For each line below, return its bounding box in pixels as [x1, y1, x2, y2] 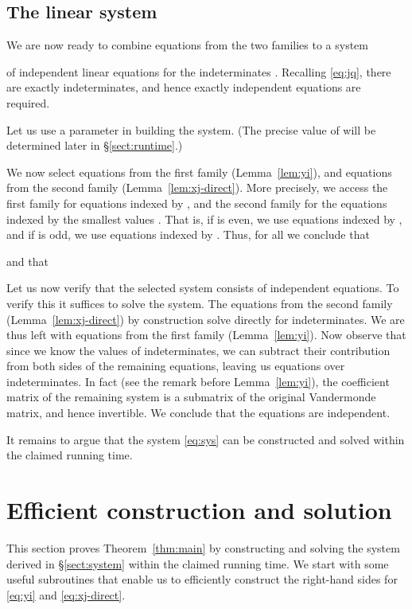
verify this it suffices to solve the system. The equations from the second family [6, 295, 393, 311]
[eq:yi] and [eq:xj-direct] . [6, 586, 126, 603]
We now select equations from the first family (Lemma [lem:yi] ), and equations [6, 163, 392, 180]
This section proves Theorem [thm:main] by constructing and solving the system [6, 539, 400, 556]
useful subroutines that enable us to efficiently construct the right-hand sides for [6, 571, 398, 588]
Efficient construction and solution [6, 494, 392, 526]
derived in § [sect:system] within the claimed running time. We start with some [6, 555, 389, 572]
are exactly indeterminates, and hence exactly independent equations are [6, 79, 361, 96]
